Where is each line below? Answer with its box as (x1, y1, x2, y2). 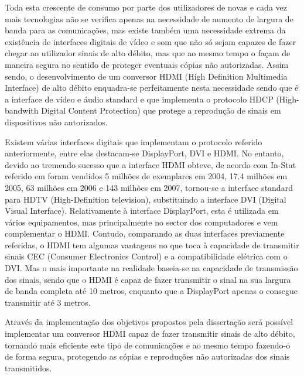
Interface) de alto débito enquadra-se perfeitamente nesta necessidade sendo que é (5, 81, 299, 94)
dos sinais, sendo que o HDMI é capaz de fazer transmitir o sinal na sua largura (5, 273, 291, 285)
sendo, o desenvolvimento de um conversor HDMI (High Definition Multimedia (5, 70, 288, 82)
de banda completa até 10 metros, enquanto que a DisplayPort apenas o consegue (5, 285, 298, 297)
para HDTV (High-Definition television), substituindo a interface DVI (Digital (5, 193, 286, 205)
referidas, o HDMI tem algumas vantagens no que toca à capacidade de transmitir (5, 238, 299, 251)
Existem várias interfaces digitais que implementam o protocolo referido (5, 135, 262, 148)
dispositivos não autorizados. (5, 115, 108, 128)
